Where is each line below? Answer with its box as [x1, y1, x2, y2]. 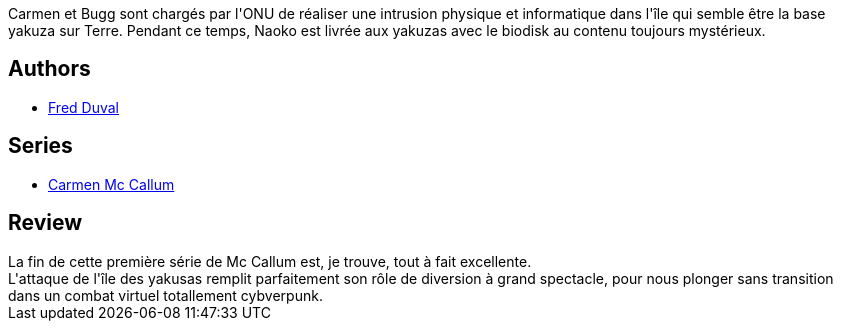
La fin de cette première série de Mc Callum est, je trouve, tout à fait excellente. [8, 252, 532, 270]
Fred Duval [48, 98, 119, 116]
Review [8, 210, 83, 236]
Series [8, 133, 73, 159]
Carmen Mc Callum [48, 175, 175, 193]
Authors [8, 56, 91, 82]
